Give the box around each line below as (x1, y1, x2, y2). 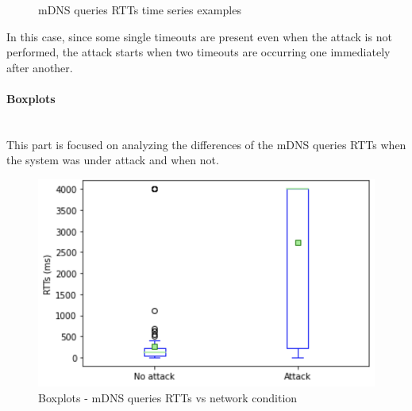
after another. (6, 59, 73, 75)
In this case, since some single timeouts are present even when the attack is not (6, 28, 392, 44)
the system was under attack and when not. (6, 152, 219, 168)
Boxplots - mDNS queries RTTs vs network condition (38, 390, 298, 406)
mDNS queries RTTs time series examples (38, 2, 241, 17)
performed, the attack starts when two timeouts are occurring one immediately (6, 44, 391, 60)
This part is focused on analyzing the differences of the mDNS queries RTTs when (6, 136, 406, 152)
